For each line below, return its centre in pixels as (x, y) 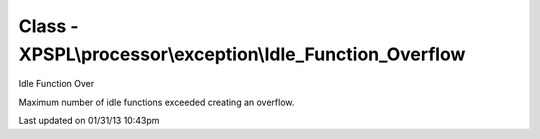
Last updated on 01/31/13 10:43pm (89, 121)
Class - (48, 26)
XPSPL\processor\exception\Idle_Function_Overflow (242, 54)
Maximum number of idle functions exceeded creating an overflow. (156, 102)
